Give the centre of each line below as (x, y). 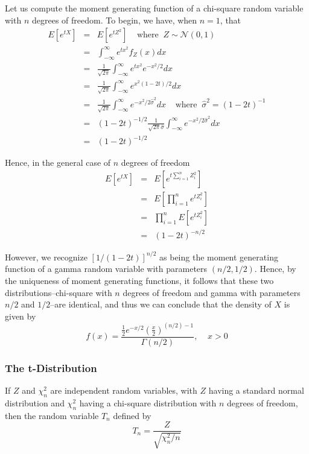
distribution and (35, 402)
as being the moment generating (219, 257)
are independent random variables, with (124, 390)
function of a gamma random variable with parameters (106, 269)
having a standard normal (256, 390)
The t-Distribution (51, 367)
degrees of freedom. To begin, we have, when (114, 20)
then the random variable (52, 415)
